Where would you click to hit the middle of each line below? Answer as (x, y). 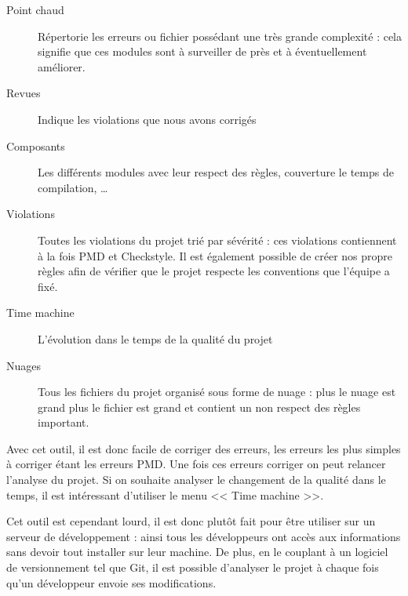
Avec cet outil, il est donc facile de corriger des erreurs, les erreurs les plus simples (204, 448)
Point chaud (35, 9)
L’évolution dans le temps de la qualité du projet (155, 338)
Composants (36, 145)
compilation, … (73, 187)
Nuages (24, 365)
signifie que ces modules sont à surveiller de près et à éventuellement (202, 51)
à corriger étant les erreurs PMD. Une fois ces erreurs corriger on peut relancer (196, 464)
